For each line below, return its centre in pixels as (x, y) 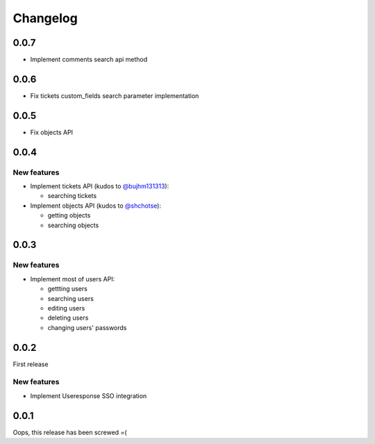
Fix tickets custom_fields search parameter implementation (115, 96)
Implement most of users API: (73, 279)
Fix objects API (51, 132)
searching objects (73, 225)
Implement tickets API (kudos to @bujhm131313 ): (100, 186)
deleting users (68, 318)
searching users (70, 298)
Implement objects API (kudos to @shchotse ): (95, 206)
